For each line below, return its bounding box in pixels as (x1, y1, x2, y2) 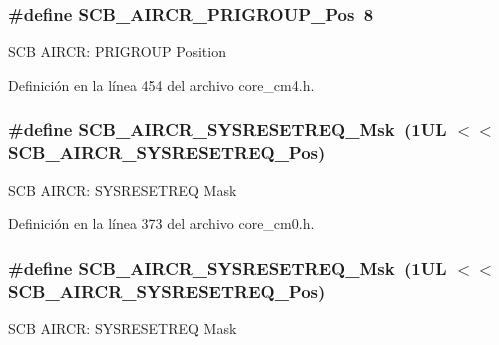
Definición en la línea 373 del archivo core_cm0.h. (8, 213, 315, 234)
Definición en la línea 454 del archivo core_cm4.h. (8, 74, 315, 95)
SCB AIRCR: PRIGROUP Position (8, 41, 226, 62)
